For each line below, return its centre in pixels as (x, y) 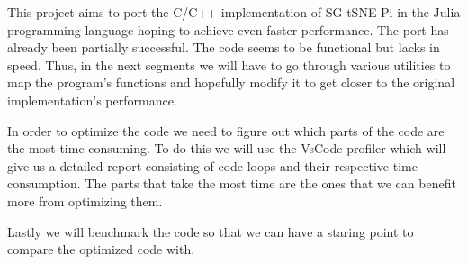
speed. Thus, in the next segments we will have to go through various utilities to (229, 64)
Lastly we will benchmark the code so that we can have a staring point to (211, 231)
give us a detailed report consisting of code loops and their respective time (212, 165)
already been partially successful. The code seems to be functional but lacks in (224, 47)
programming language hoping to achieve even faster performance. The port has (228, 29)
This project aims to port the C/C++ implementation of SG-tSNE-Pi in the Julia (234, 12)
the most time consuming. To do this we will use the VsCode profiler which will (227, 148)
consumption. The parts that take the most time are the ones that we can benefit (232, 183)
